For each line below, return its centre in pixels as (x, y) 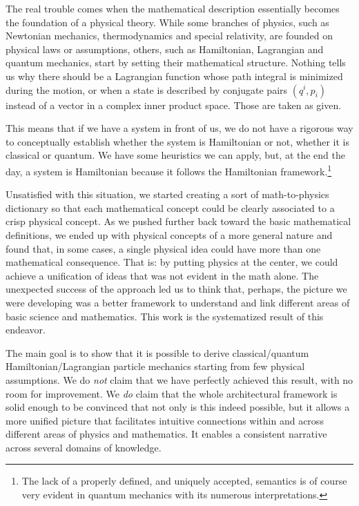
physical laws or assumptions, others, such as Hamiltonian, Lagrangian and (165, 49)
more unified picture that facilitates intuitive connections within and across (165, 420)
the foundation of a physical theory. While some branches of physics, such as (167, 22)
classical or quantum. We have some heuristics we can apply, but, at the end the (175, 155)
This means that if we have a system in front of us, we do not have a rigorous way (179, 128)
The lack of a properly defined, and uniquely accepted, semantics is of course (184, 481)
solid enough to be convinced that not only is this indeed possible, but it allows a (178, 407)
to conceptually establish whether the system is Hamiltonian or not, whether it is (177, 141)
